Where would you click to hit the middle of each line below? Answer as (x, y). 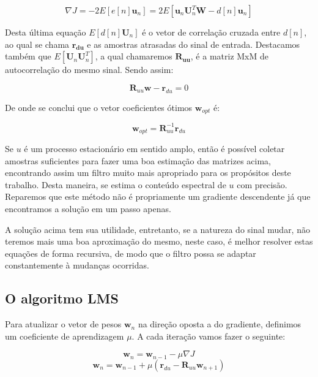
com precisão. (262, 184)
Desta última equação (46, 32)
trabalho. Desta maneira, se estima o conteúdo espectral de (116, 184)
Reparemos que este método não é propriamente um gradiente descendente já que (158, 196)
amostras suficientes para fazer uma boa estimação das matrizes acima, (138, 160)
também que (28, 56)
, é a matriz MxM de (229, 56)
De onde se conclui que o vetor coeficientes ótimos (99, 107)
